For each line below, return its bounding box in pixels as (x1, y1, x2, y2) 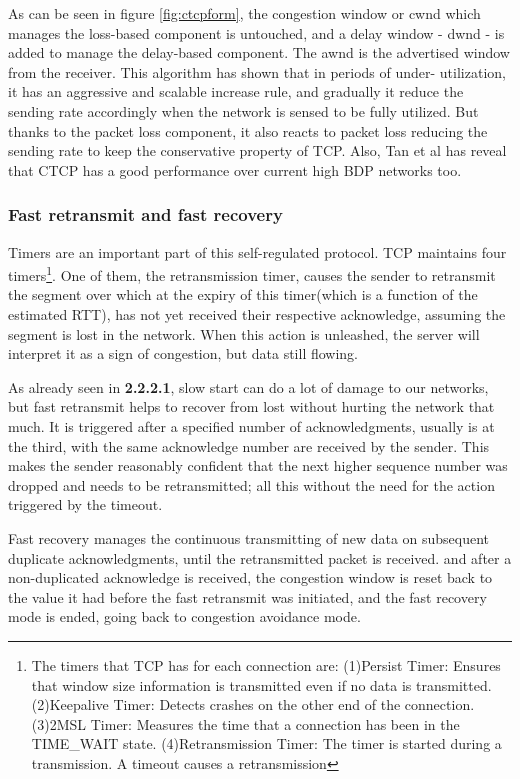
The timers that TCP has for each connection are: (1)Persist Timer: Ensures (31, 654, 501, 675)
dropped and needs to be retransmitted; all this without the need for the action (8, 474, 495, 495)
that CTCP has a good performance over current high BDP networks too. (8, 159, 462, 180)
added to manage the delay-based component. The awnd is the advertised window (8, 42, 510, 63)
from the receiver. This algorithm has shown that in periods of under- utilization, (8, 61, 506, 82)
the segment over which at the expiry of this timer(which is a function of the (8, 284, 478, 305)
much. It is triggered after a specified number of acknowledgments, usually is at (8, 415, 495, 436)
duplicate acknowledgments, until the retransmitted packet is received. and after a (8, 547, 512, 568)
